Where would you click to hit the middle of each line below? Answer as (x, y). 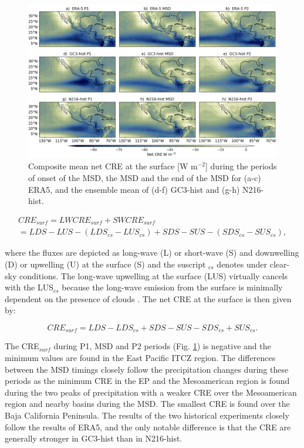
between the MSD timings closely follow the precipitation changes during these (147, 369)
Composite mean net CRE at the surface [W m (113, 166)
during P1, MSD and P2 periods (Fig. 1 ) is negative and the (162, 346)
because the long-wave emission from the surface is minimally (172, 287)
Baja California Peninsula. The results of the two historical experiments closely (147, 415)
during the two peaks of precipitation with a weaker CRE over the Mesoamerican (151, 392)
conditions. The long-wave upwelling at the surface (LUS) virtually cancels (153, 275)
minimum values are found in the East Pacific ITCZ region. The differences (140, 357)
